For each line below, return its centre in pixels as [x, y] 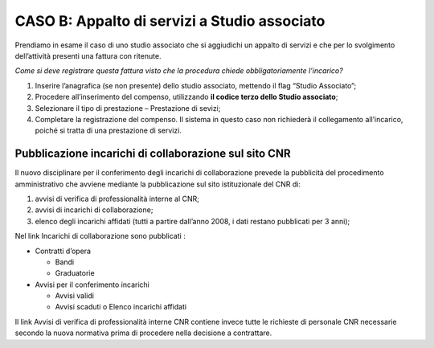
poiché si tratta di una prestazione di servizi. [108, 131]
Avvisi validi [74, 296]
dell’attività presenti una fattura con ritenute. [88, 55]
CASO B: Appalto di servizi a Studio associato [170, 21]
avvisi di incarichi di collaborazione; [94, 210]
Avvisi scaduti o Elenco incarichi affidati [121, 307]
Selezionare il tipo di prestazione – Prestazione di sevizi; [128, 108]
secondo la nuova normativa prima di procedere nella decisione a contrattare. [143, 333]
